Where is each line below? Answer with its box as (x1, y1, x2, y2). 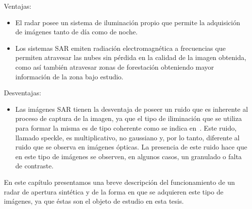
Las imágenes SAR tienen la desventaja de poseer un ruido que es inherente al (15, 104, 248, 114)
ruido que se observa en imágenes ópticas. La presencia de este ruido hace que (15, 142, 247, 152)
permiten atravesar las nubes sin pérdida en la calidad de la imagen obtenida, (15, 52, 247, 62)
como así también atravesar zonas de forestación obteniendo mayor (15, 61, 214, 72)
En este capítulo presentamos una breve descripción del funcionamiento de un (4, 177, 235, 187)
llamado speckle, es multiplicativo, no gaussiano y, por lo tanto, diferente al (15, 132, 240, 142)
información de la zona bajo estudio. (15, 71, 123, 81)
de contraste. (15, 161, 54, 171)
